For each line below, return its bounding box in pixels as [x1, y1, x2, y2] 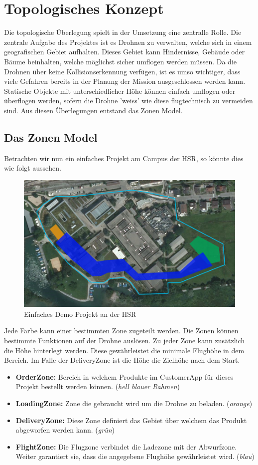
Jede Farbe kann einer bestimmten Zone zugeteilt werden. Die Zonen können [4, 325, 239, 336]
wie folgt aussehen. [4, 163, 61, 173]
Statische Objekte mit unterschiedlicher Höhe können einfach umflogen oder [4, 85, 236, 96]
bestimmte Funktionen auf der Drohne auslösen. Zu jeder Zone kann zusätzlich [4, 335, 245, 345]
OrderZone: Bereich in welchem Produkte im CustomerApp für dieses [15, 371, 234, 382]
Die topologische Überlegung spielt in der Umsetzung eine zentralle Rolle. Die [4, 27, 242, 37]
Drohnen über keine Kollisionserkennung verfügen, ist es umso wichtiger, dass [4, 66, 241, 76]
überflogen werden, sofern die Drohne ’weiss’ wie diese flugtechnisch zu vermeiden [4, 95, 253, 106]
